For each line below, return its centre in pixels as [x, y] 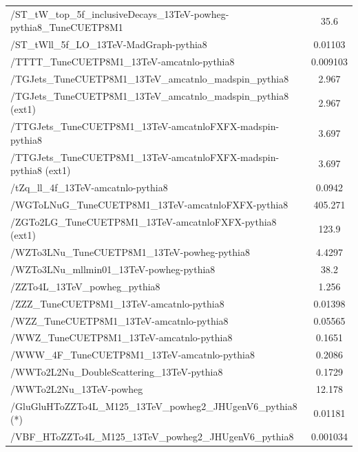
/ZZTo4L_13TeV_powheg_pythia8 [85, 286]
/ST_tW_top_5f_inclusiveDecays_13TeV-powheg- [120, 13]
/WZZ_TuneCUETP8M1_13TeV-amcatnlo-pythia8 [119, 320]
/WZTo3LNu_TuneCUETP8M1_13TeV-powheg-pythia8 [130, 252]
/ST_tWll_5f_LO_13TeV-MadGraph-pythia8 [109, 44]
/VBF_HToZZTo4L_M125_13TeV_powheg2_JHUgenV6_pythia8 [152, 437]
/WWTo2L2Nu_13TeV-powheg [77, 388]
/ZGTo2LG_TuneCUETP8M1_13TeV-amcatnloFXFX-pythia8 [144, 221]
